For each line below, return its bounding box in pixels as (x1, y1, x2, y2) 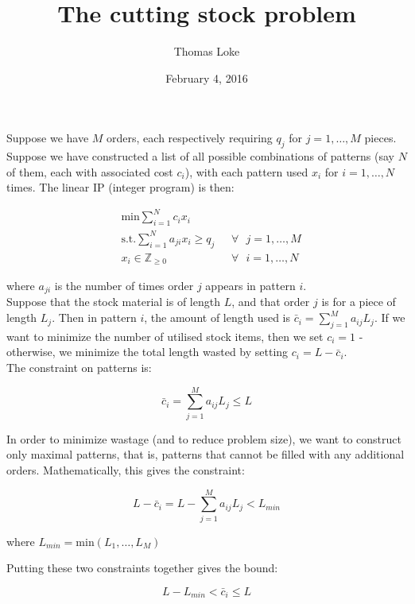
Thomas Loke (173, 43, 240, 60)
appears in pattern (205, 277, 296, 294)
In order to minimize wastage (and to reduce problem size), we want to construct (6, 430, 401, 447)
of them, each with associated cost (6, 163, 173, 180)
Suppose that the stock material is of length (6, 293, 220, 310)
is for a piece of (321, 293, 396, 310)
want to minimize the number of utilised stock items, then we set (6, 327, 324, 344)
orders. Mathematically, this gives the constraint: (6, 461, 245, 478)
